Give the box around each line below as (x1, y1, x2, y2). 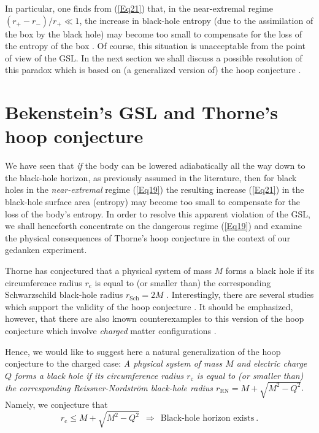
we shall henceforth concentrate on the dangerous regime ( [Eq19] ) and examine (5, 219, 302, 232)
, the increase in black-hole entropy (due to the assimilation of (79, 14, 313, 26)
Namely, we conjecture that (5, 397, 108, 410)
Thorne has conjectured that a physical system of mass (5, 264, 212, 277)
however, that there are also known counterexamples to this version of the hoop (5, 312, 304, 325)
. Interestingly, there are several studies (166, 288, 314, 301)
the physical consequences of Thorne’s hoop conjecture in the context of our (5, 231, 291, 244)
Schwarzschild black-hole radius (5, 288, 123, 301)
